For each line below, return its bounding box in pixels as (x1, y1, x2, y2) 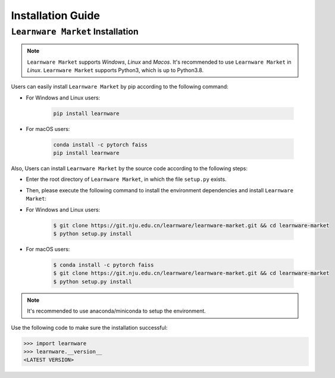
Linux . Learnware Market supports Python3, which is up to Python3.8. (27, 66, 204, 74)
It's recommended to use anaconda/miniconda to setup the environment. (27, 307, 206, 315)
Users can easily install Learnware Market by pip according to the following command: (11, 83, 228, 90)
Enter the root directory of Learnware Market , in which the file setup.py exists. (26, 176, 227, 183)
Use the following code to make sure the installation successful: (11, 324, 168, 331)
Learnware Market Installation (11, 26, 139, 37)
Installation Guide (11, 9, 101, 22)
